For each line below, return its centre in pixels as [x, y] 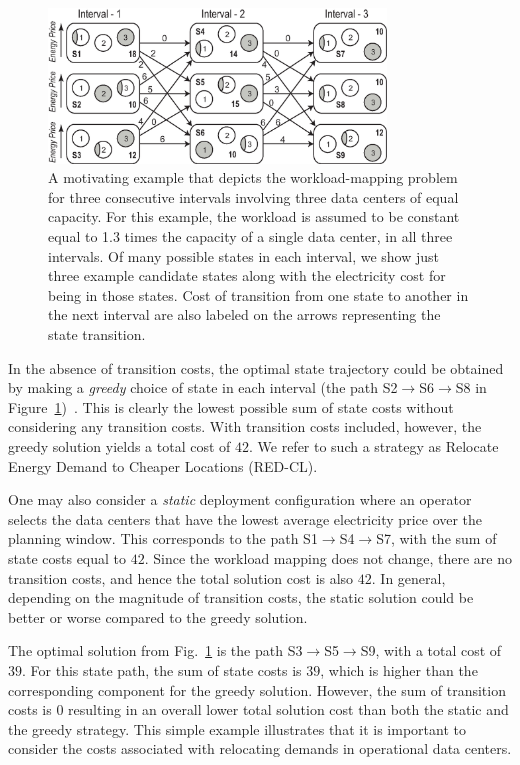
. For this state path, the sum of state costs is [162, 669]
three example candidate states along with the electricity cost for [247, 275]
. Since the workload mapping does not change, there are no [328, 557]
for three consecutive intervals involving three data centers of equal [253, 196]
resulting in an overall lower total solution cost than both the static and [288, 709]
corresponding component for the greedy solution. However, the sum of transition [257, 689]
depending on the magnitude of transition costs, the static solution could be [241, 597]
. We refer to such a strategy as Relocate [373, 445]
